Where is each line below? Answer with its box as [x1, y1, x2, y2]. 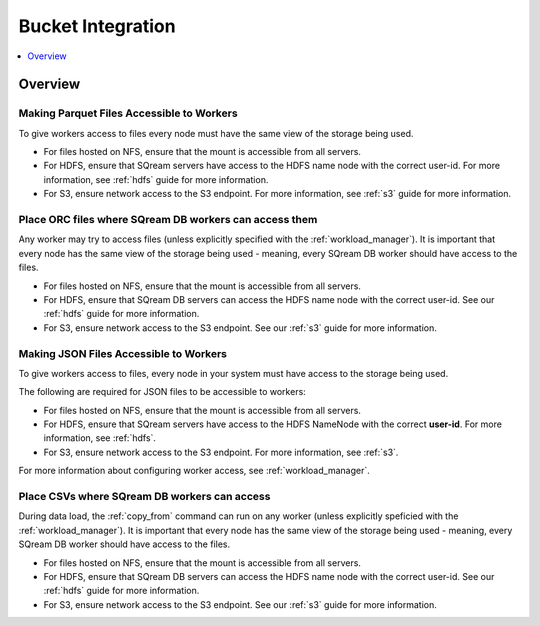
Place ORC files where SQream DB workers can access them [18, 213, 318, 227]
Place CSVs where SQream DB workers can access [18, 490, 271, 503]
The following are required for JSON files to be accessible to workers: [18, 386, 307, 398]
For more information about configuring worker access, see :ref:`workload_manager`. [18, 465, 370, 477]
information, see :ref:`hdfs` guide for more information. [43, 173, 269, 185]
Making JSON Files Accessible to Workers [18, 346, 228, 360]
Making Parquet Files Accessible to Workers [18, 106, 239, 120]
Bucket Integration [18, 15, 176, 37]
